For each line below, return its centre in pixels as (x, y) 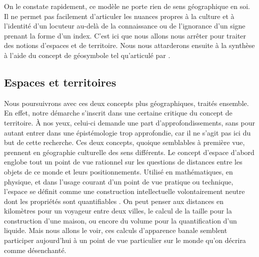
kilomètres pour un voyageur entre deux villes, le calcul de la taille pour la (118, 211)
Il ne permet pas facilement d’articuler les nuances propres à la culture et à (119, 16)
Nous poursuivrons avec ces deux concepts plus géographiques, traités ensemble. (126, 103)
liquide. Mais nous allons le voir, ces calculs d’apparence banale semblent (116, 230)
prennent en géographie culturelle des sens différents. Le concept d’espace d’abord (129, 152)
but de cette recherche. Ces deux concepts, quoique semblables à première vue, (124, 142)
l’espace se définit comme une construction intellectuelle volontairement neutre (124, 191)
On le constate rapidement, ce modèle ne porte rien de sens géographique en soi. (127, 6)
